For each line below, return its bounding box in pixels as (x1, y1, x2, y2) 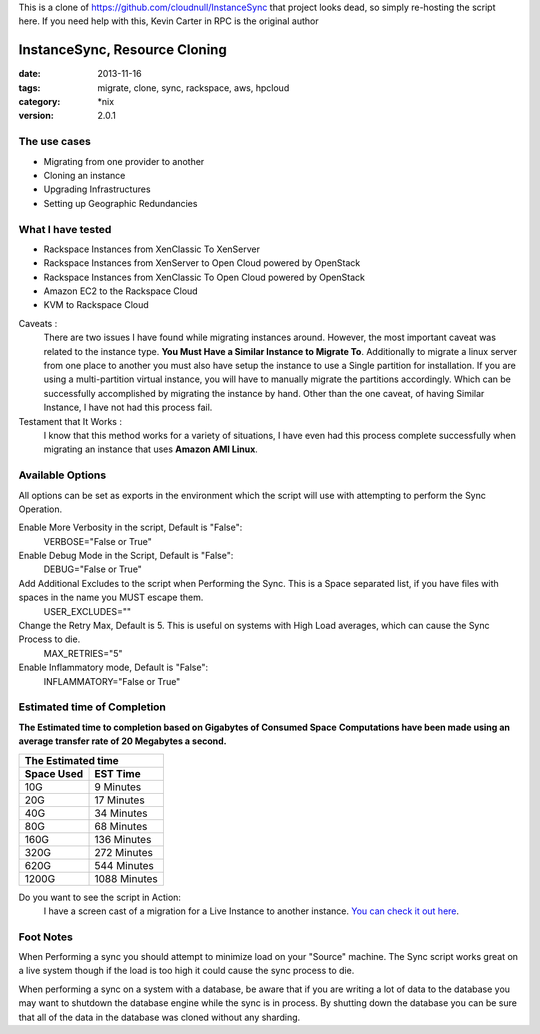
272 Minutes (94, 845, 154, 859)
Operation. (18, 503, 63, 515)
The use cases (18, 135, 92, 149)
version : (18, 110, 54, 122)
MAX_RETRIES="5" (43, 647, 123, 659)
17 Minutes (94, 793, 145, 807)
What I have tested (18, 222, 112, 236)
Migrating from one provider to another (43, 155, 205, 167)
